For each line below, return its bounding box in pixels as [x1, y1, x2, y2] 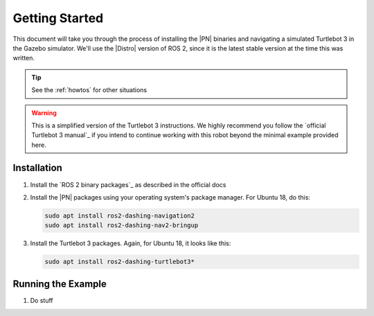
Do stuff [30, 296, 53, 304]
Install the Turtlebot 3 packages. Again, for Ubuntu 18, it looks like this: [30, 239, 231, 247]
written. [12, 54, 35, 62]
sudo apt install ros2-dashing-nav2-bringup [44, 222, 199, 229]
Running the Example [12, 278, 107, 290]
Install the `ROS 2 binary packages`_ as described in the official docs [30, 180, 226, 188]
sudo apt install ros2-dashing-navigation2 [44, 211, 195, 220]
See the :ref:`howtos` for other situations [31, 86, 148, 94]
